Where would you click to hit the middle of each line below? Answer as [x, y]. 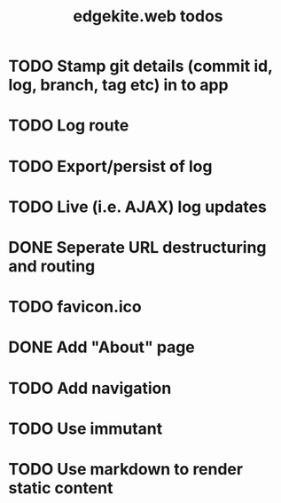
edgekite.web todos [148, 16]
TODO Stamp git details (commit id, [140, 66]
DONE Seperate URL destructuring [137, 247]
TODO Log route [69, 126]
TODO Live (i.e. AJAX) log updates [138, 207]
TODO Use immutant [86, 428]
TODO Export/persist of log [110, 166]
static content [61, 487]
